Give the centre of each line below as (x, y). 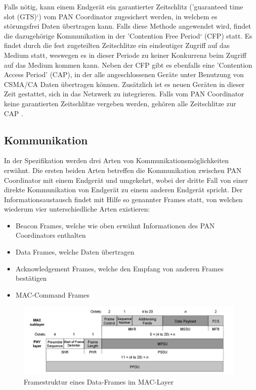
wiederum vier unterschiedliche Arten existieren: (77, 209)
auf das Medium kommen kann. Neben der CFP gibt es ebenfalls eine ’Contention (128, 65)
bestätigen (31, 278)
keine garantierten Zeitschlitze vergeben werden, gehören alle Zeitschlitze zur (120, 103)
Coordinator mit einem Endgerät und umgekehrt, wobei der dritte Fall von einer (126, 180)
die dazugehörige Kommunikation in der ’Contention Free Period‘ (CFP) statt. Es (128, 35)
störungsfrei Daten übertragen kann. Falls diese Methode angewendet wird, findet (128, 26)
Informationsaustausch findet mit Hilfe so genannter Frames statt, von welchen (123, 199)
